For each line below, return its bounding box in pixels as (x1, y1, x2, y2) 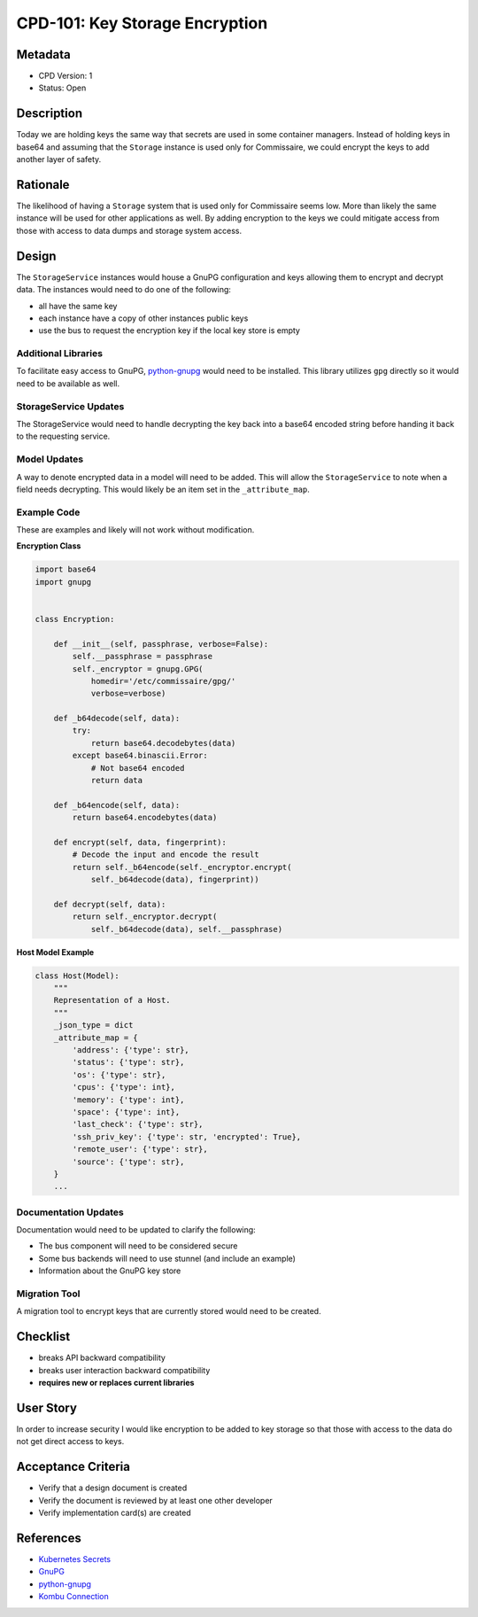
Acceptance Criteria (16, 1459, 130, 1474)
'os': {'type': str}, (72, 1069, 166, 1080)
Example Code (16, 506, 81, 518)
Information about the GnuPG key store (38, 1265, 181, 1276)
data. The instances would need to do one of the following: (16, 284, 232, 295)
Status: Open (38, 82, 87, 93)
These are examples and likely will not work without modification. (16, 525, 255, 535)
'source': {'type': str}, (72, 1156, 185, 1167)
